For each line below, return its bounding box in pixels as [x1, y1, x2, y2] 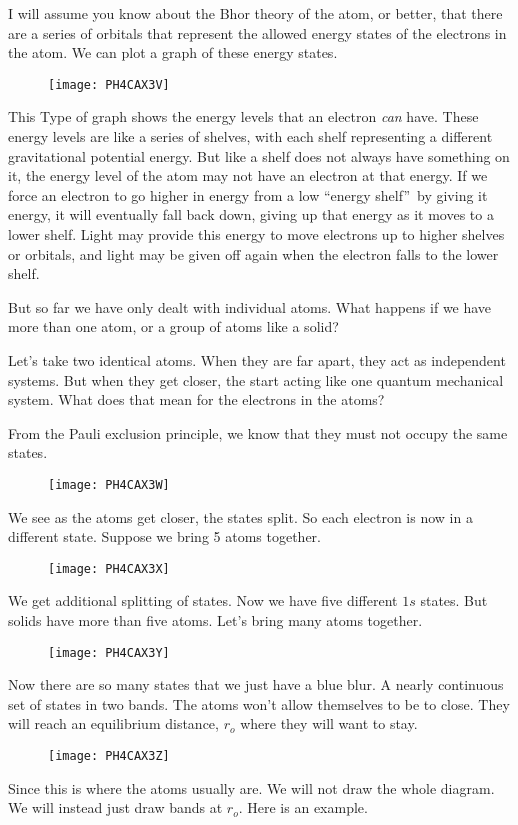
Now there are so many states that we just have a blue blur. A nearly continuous [8, 674, 504, 695]
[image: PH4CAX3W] [48, 477, 170, 492]
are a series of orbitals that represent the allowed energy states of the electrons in [8, 22, 507, 43]
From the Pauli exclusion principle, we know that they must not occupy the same [8, 422, 508, 443]
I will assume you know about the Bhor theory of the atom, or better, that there [8, 3, 503, 23]
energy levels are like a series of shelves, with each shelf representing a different [8, 126, 493, 147]
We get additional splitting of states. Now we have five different [8, 590, 398, 611]
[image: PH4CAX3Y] [48, 645, 170, 660]
